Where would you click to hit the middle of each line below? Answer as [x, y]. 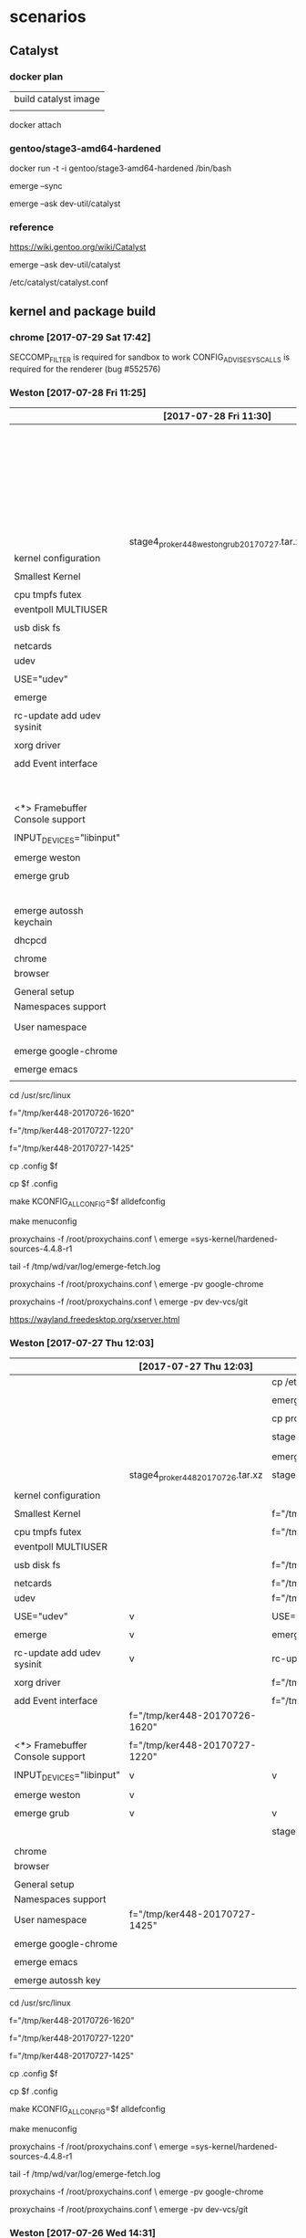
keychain [33, 922]
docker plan [36, 77]
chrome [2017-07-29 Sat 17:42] [80, 337]
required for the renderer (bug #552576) [85, 369]
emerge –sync [36, 186]
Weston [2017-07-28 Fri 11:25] [78, 392]
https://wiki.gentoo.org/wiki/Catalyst [78, 247]
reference [32, 227]
